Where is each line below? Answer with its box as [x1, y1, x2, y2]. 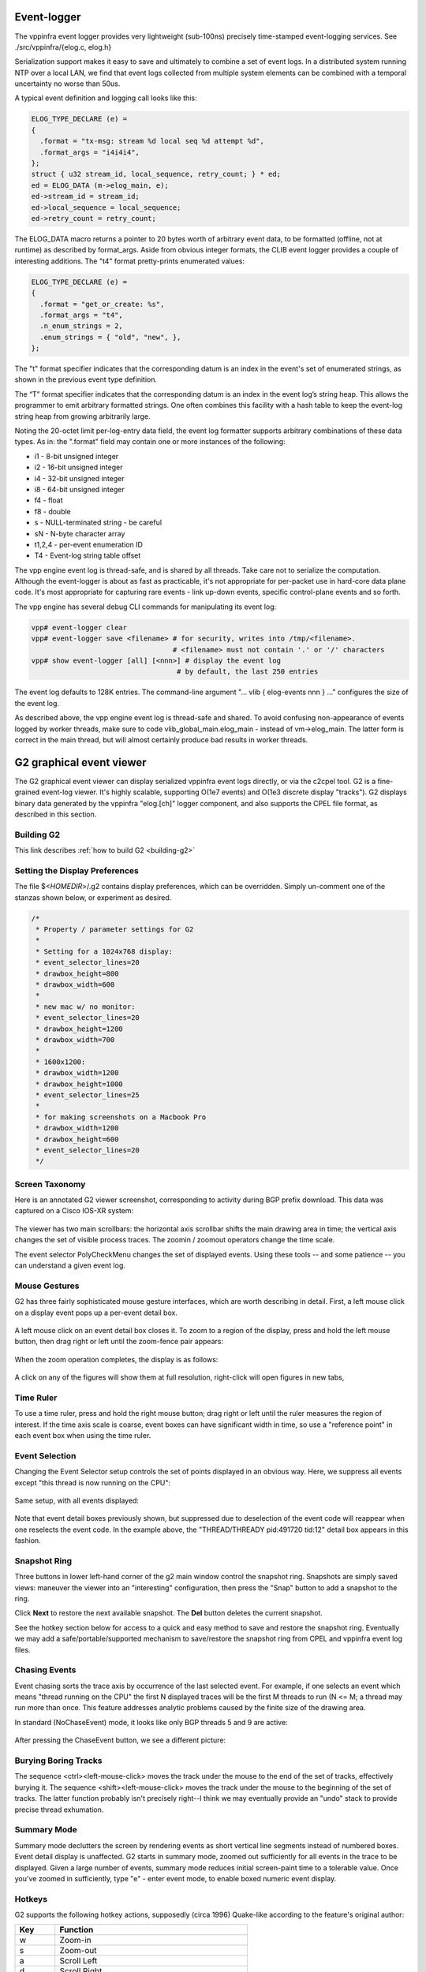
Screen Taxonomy [14, 1178, 86, 1190]
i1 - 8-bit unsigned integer [34, 451, 119, 461]
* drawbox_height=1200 [35, 1024, 124, 1033]
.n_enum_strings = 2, [39, 322, 124, 331]
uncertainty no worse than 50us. [14, 79, 121, 88]
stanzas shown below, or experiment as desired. [14, 892, 172, 902]
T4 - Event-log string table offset [34, 551, 141, 560]
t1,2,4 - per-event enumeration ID [34, 540, 144, 549]
